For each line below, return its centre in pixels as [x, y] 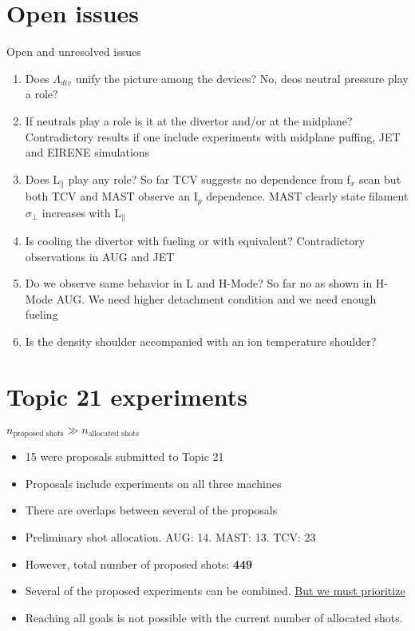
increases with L [82, 212]
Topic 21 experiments [127, 396]
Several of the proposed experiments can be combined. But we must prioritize [215, 591]
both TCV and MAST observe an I [111, 196]
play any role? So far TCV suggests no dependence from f [209, 179]
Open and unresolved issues [74, 52]
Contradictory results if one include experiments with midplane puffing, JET [213, 136]
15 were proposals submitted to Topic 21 [125, 456]
